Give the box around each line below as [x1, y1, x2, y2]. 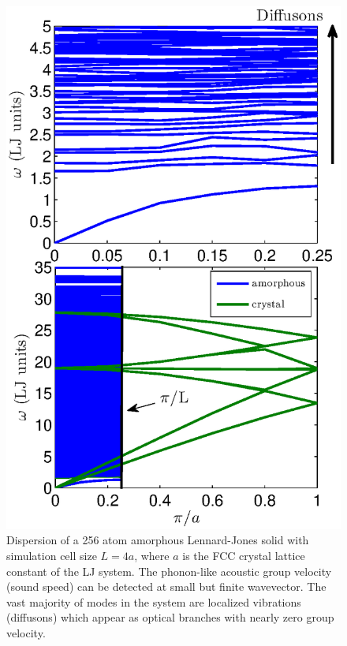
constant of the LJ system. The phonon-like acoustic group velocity [6, 562, 332, 579]
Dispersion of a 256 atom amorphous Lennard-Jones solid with [6, 532, 309, 548]
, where [134, 547, 170, 564]
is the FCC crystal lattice [182, 547, 305, 564]
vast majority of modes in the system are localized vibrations [6, 593, 301, 610]
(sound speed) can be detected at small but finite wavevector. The [6, 578, 326, 595]
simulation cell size [6, 547, 97, 564]
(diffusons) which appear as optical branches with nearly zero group [6, 609, 334, 625]
